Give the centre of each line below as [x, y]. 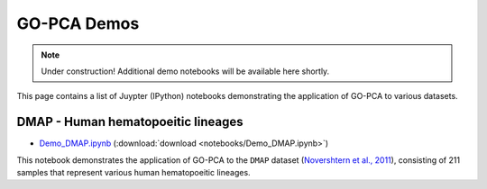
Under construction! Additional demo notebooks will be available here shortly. [185, 71]
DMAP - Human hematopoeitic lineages [130, 122]
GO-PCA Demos [78, 23]
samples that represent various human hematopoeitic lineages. [134, 173]
